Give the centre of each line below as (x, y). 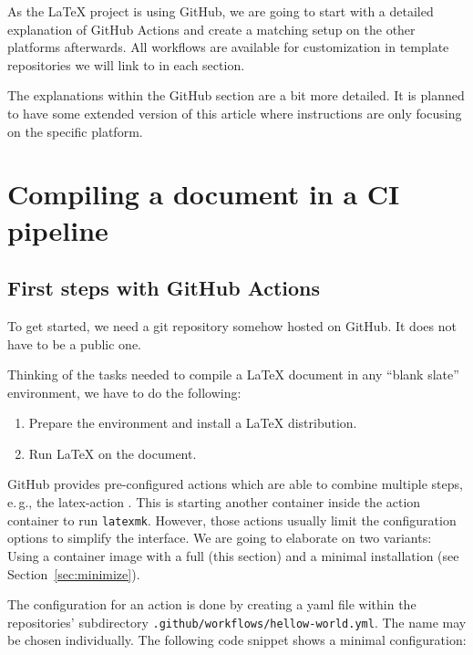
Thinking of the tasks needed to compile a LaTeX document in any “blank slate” (233, 374)
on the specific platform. (75, 131)
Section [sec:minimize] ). (74, 573)
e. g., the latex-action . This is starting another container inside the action (214, 502)
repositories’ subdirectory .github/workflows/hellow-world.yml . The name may (237, 622)
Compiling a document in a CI (204, 194)
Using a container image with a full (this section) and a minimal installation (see (233, 555)
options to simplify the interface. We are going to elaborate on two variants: (220, 538)
